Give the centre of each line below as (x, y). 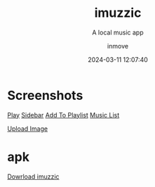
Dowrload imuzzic (33, 176)
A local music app (118, 32)
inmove (118, 46)
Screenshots (45, 95)
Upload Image (27, 129)
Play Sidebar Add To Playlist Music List (63, 115)
